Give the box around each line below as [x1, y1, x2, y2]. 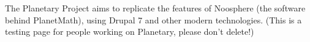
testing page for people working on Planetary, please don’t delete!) [5, 25, 254, 38]
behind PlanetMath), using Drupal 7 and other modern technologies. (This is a [5, 13, 302, 26]
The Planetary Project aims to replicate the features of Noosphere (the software [5, 2, 306, 14]
